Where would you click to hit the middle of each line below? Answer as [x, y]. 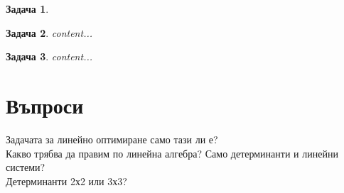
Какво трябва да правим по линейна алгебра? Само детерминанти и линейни [172, 153]
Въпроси [45, 105]
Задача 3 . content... [49, 56]
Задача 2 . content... [49, 32]
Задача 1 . [27, 9]
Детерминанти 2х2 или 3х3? [66, 181]
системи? [26, 167]
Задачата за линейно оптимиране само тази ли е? [112, 139]
